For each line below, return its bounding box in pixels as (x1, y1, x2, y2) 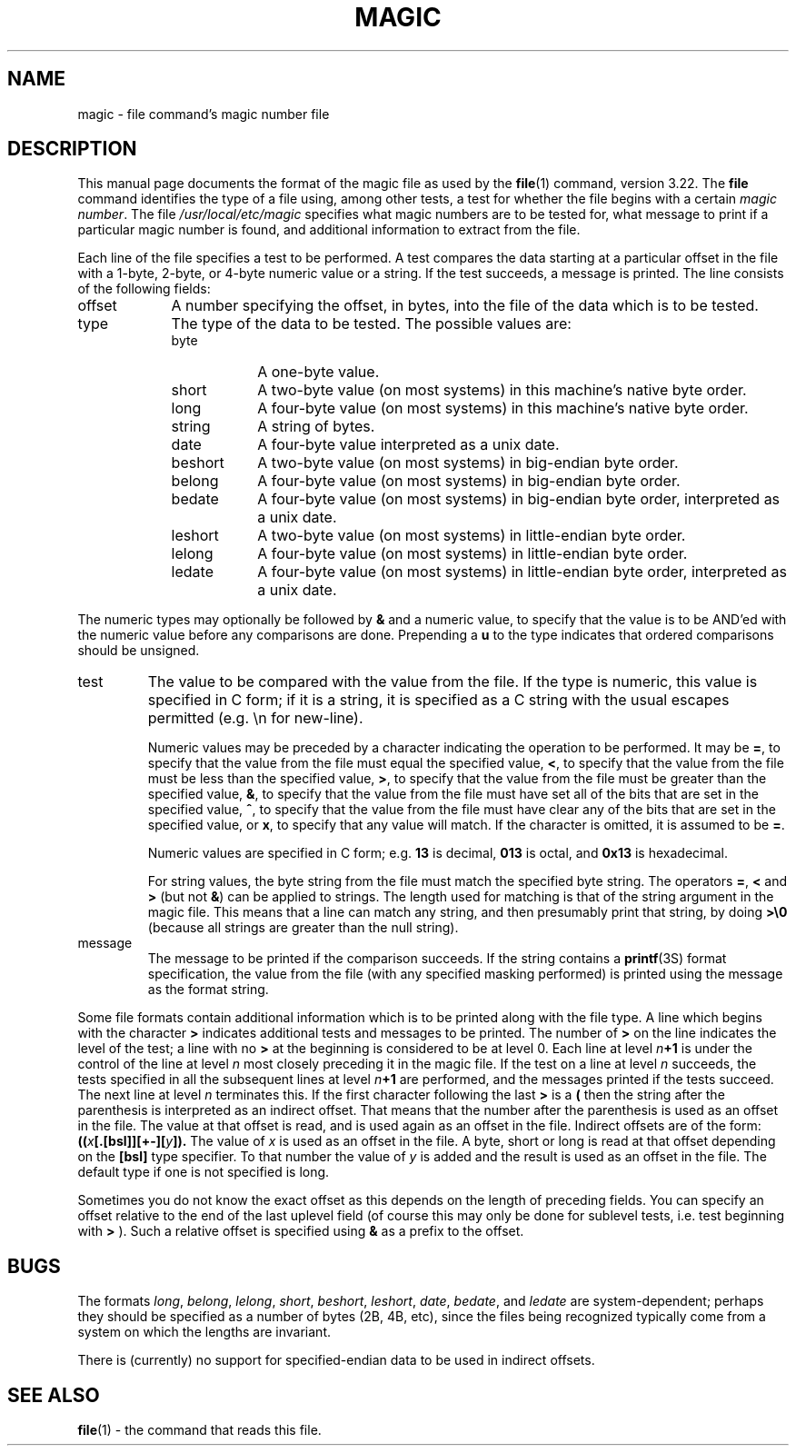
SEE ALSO (7, 1383, 100, 1407)
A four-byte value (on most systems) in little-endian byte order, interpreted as (257, 562, 787, 582)
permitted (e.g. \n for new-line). (147, 709, 363, 728)
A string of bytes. (257, 417, 375, 436)
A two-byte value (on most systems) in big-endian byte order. (257, 453, 679, 473)
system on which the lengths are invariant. (77, 1324, 332, 1340)
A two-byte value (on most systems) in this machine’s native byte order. (257, 381, 747, 400)
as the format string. (147, 981, 269, 998)
